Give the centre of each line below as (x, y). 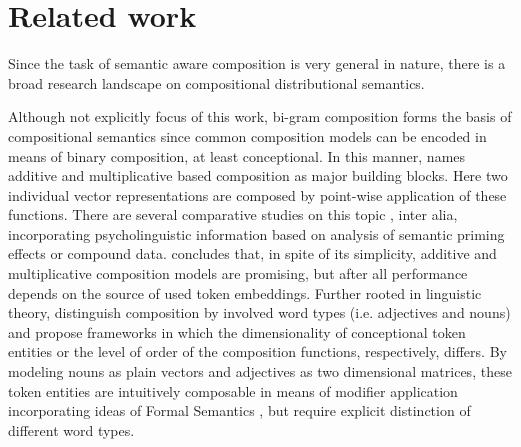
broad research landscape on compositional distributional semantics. (216, 82)
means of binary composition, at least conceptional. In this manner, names (237, 155)
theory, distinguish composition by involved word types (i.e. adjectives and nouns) (259, 312)
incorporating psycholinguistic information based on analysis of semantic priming (256, 233)
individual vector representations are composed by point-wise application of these (257, 194)
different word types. (71, 429)
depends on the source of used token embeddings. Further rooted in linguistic (245, 292)
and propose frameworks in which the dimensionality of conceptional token (237, 331)
